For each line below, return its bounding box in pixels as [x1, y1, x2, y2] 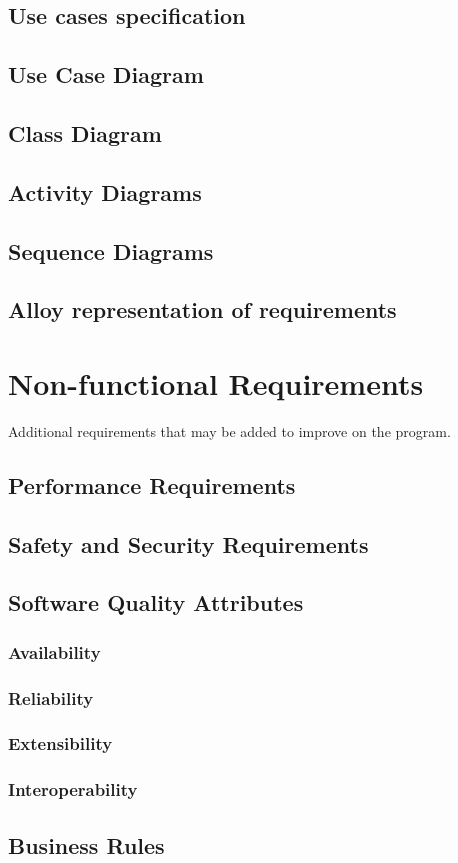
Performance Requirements [8, 469, 296, 500]
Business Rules [8, 829, 165, 860]
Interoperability [8, 777, 138, 802]
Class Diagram [8, 117, 162, 148]
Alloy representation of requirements [8, 294, 397, 325]
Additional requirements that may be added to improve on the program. [8, 420, 451, 441]
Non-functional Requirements [8, 362, 424, 403]
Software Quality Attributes [8, 587, 304, 618]
